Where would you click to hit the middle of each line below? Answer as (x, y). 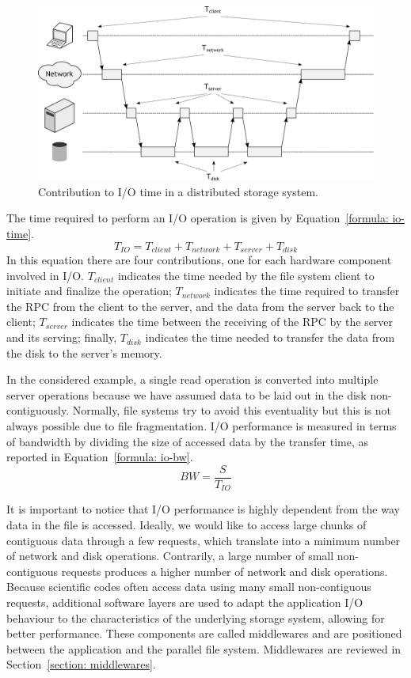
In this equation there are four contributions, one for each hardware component (199, 260)
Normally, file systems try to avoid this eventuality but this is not (232, 410)
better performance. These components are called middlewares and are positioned (204, 633)
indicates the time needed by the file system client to (246, 275)
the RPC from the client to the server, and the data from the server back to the (200, 306)
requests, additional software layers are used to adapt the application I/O (185, 602)
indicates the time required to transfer (307, 291)
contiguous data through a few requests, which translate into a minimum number (204, 540)
